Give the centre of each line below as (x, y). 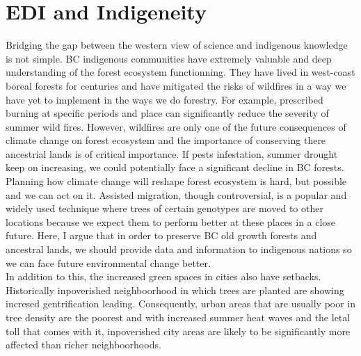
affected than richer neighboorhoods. (83, 345)
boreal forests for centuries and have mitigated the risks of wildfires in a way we (176, 85)
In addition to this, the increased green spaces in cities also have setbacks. (163, 276)
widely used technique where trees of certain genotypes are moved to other (165, 208)
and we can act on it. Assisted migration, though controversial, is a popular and (176, 194)
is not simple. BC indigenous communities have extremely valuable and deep (169, 58)
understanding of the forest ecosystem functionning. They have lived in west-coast (180, 72)
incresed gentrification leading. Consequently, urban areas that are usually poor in (181, 304)
